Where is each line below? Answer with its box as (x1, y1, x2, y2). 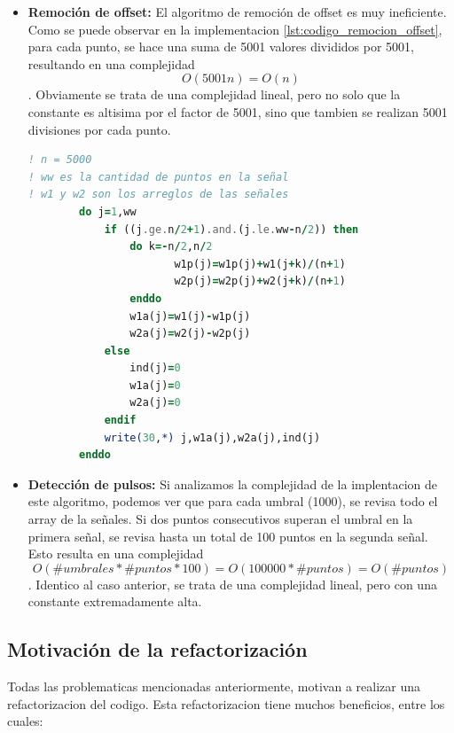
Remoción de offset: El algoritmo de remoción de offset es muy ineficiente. (27, 3, 447, 20)
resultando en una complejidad (27, 54, 195, 73)
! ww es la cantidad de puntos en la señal (27, 170, 289, 183)
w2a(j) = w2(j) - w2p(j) (129, 327, 251, 340)
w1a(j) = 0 (129, 378, 181, 392)
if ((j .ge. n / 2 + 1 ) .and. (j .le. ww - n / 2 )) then (104, 222, 359, 236)
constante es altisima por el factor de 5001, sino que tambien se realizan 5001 (27, 102, 448, 121)
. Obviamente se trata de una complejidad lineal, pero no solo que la (27, 85, 401, 104)
